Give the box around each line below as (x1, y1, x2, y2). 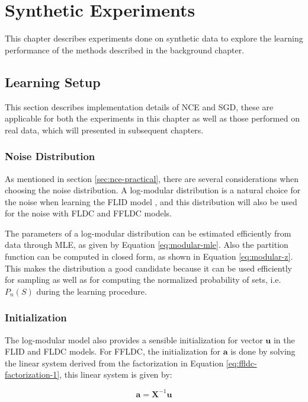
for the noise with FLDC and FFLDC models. (5, 207, 172, 219)
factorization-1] (5, 368, 60, 381)
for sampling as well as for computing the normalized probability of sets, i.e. (5, 273, 281, 286)
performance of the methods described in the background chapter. (5, 43, 245, 56)
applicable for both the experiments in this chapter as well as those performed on (5, 112, 300, 125)
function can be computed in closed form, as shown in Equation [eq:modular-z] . (5, 250, 293, 263)
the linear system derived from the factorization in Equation (5, 356, 224, 369)
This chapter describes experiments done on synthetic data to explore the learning (5, 32, 303, 44)
